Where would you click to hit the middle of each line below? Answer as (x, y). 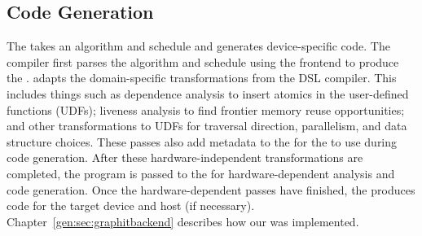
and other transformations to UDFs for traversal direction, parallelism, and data (207, 126)
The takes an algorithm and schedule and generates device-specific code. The (198, 46)
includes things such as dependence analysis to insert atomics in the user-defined (208, 93)
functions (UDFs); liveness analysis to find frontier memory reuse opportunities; (206, 109)
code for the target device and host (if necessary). (131, 205)
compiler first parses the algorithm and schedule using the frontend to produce (203, 61)
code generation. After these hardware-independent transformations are (185, 157)
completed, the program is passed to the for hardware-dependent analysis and (201, 173)
